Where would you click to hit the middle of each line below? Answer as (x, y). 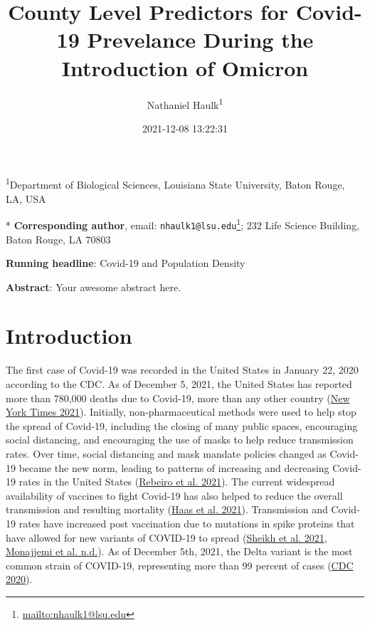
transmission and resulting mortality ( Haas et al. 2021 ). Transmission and (167, 509)
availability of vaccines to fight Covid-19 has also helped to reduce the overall (174, 495)
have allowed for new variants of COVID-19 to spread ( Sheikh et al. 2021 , (166, 537)
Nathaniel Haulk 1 (185, 103)
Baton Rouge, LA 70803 (58, 239)
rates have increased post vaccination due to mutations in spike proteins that (187, 523)
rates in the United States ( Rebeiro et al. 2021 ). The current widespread (177, 482)
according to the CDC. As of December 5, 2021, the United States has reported (179, 384)
